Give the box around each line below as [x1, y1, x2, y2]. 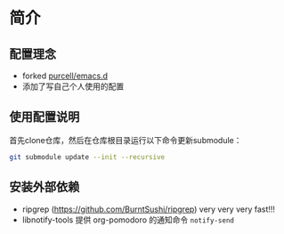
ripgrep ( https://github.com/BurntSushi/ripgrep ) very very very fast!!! [21, 204, 276, 214]
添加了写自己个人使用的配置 [21, 81, 125, 92]
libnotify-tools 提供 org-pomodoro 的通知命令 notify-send [21, 214, 234, 225]
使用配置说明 [9, 109, 80, 125]
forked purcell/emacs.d [21, 70, 109, 81]
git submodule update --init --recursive [9, 152, 166, 161]
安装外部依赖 [9, 180, 80, 195]
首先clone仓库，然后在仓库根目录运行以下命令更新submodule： [9, 134, 242, 145]
